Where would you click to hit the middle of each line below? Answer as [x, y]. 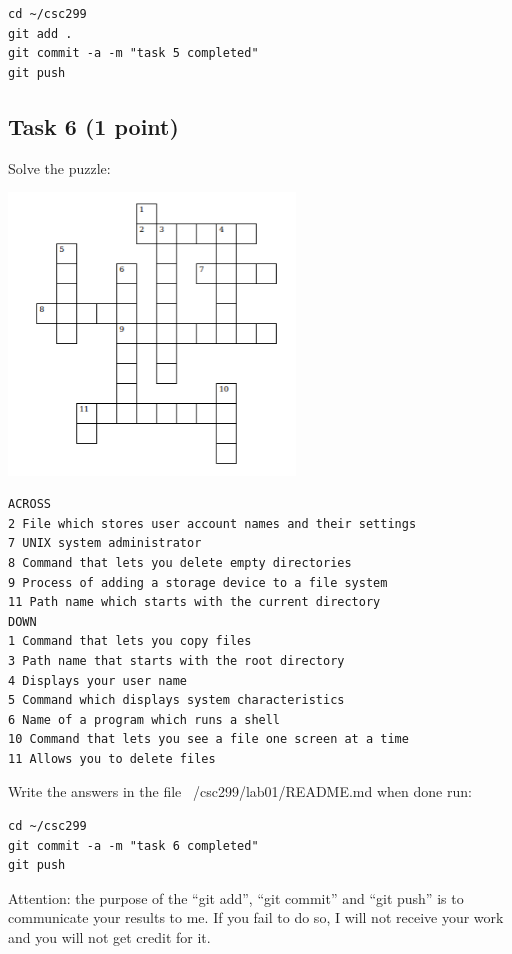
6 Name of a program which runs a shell [144, 719]
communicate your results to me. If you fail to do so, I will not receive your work [256, 917]
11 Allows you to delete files [112, 758]
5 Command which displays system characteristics [176, 700]
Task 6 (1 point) [93, 125]
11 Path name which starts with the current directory [194, 602]
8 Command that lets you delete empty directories [180, 562]
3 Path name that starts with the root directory [176, 660]
